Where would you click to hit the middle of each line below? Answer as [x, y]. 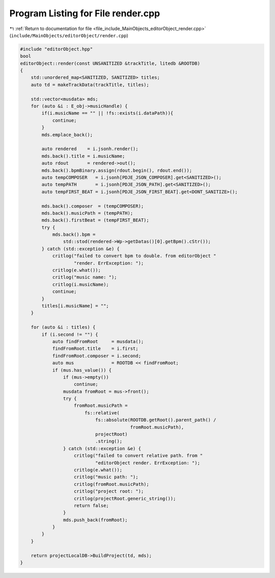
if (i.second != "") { [70, 334]
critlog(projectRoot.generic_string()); [125, 498]
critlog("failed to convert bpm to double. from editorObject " [134, 256]
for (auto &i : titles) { [63, 327]
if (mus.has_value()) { [82, 370]
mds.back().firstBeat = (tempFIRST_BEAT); [95, 220]
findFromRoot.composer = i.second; [97, 356]
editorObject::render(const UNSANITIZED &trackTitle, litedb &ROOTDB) [110, 63]
